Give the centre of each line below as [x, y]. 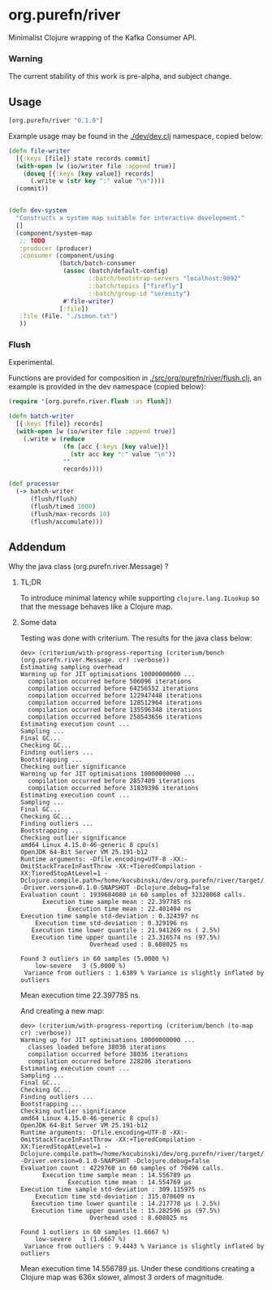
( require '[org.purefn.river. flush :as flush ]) [91, 402]
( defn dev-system [38, 211]
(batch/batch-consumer [98, 263]
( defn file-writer [39, 151]
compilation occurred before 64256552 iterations [113, 688]
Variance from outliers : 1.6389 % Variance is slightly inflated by [144, 973]
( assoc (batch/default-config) [116, 271]
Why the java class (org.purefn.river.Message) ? [89, 567]
